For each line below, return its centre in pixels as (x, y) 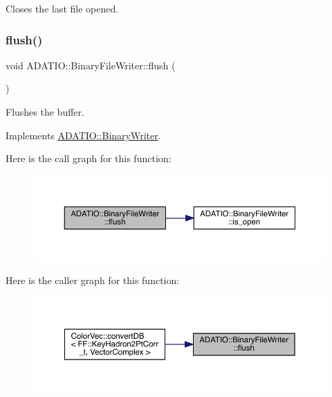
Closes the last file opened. (62, 8)
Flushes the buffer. (45, 112)
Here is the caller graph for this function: (93, 280)
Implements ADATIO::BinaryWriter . (83, 135)
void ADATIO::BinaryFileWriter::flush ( (91, 65)
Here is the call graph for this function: (89, 158)
